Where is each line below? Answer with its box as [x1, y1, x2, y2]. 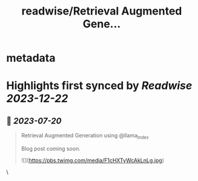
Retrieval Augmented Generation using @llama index [21, 132, 149, 140]
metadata [6, 51, 56, 65]
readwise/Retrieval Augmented [21, 4, 182, 18]
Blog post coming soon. [21, 145, 81, 152]
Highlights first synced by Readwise [6, 79, 193, 93]
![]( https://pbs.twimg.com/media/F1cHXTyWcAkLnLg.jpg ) [21, 156, 165, 164]
